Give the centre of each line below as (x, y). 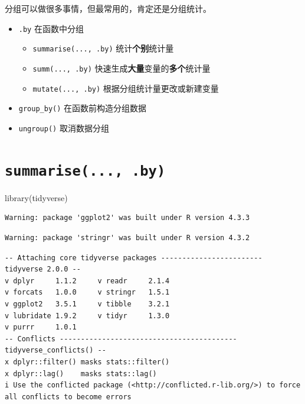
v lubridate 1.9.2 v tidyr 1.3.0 (87, 316)
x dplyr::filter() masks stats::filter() (87, 362)
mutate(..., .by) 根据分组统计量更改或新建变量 (126, 88)
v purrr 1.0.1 (41, 327)
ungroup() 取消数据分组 (64, 127)
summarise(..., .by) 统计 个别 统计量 (103, 48)
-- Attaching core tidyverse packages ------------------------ (134, 258)
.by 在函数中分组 (51, 28)
